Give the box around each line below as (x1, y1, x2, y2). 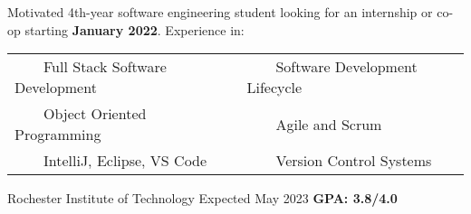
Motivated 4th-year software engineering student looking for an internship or (7, 3, 433, 21)
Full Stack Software (43, 56, 167, 78)
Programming (14, 124, 101, 145)
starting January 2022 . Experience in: (24, 20, 245, 39)
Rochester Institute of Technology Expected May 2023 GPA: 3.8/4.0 (7, 189, 398, 208)
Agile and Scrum (275, 113, 382, 135)
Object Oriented (43, 103, 147, 125)
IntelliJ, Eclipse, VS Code (43, 150, 207, 172)
